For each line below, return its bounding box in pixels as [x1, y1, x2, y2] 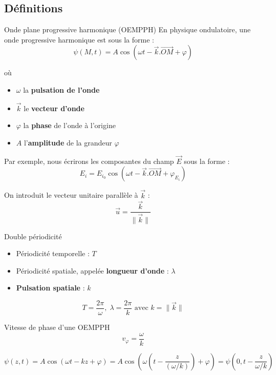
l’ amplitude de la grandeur [24, 137, 112, 148]
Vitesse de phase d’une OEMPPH [4, 321, 110, 332]
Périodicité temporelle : [16, 248, 90, 259]
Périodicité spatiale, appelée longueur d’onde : [16, 265, 169, 276]
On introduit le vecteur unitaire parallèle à [4, 190, 138, 200]
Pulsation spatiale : [16, 282, 85, 293]
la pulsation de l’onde [23, 84, 100, 95]
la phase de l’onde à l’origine [23, 120, 116, 131]
